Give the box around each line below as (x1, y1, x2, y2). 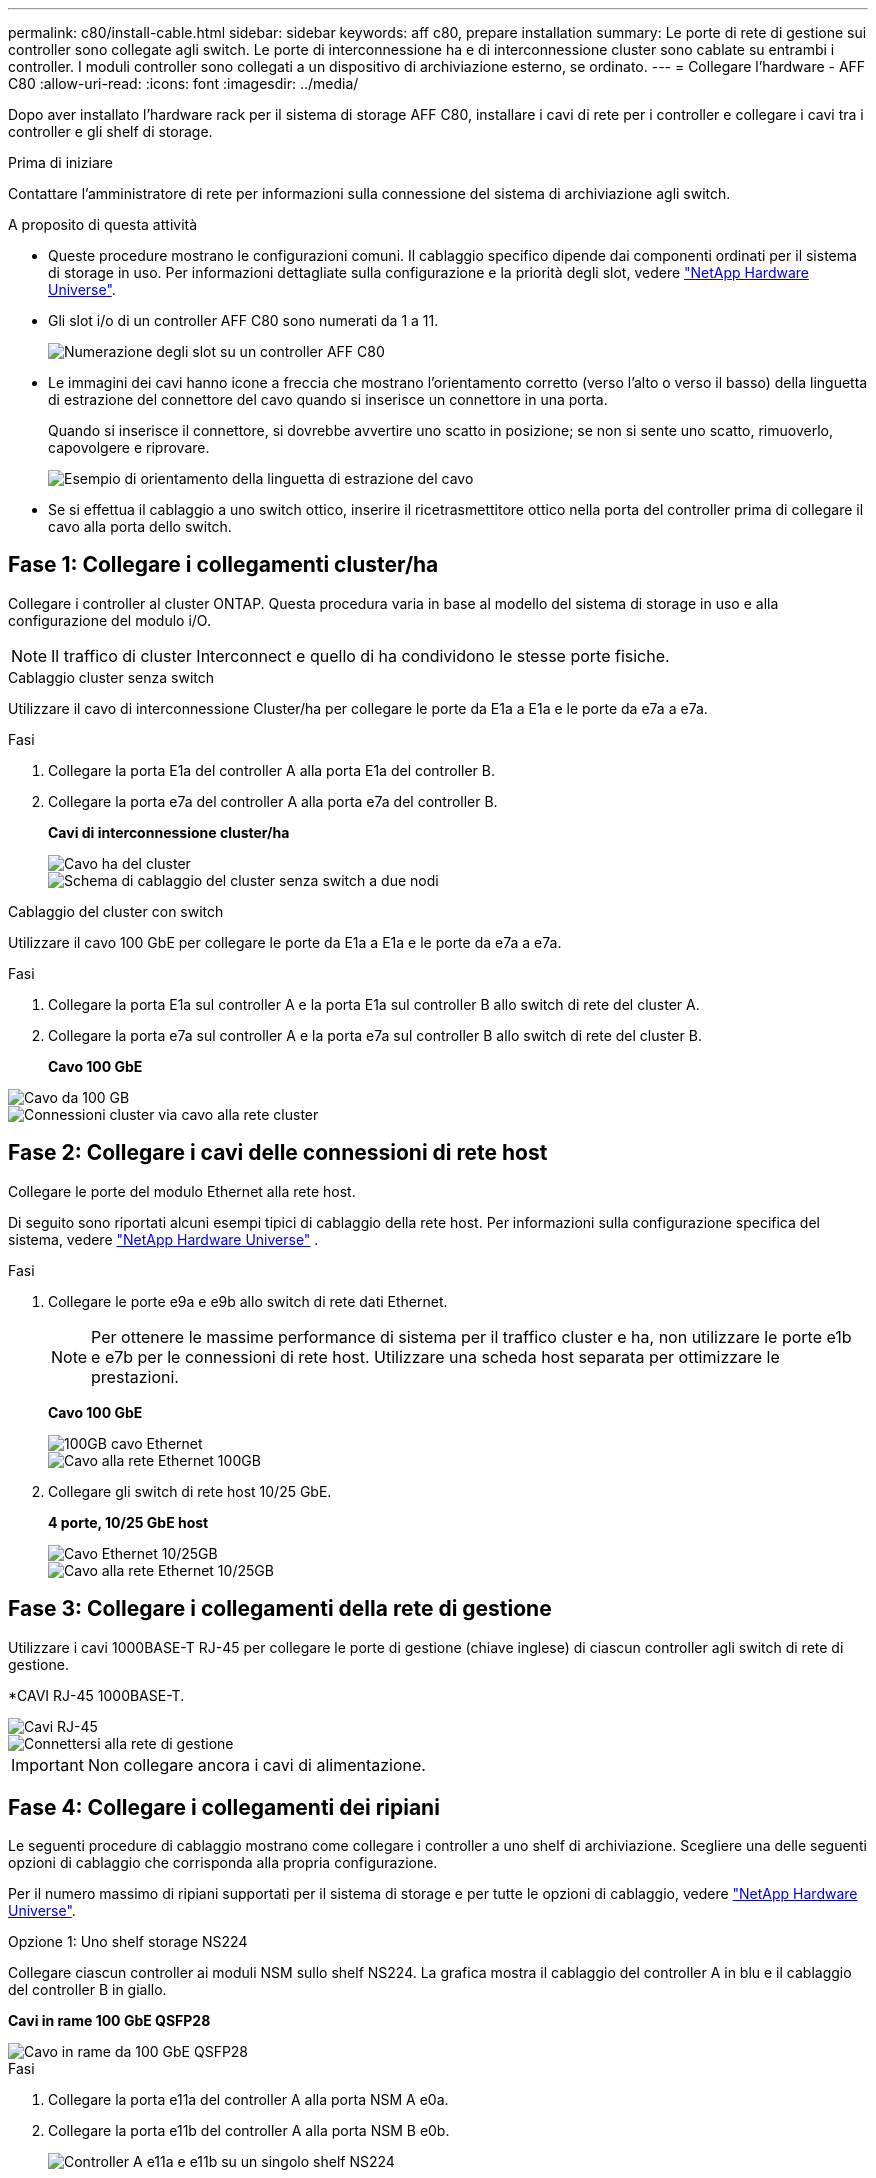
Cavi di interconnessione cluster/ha (48, 823, 290, 841)
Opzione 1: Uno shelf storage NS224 (8, 1933, 248, 1951)
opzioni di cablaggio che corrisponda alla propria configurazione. (8, 1854, 438, 1872)
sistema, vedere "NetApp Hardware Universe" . (8, 1230, 319, 1248)
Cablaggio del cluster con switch (8, 902, 224, 920)
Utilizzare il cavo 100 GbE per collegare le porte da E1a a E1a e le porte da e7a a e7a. (8, 933, 562, 951)
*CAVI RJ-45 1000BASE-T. (8, 1686, 185, 1704)
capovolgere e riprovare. (48, 439, 210, 456)
